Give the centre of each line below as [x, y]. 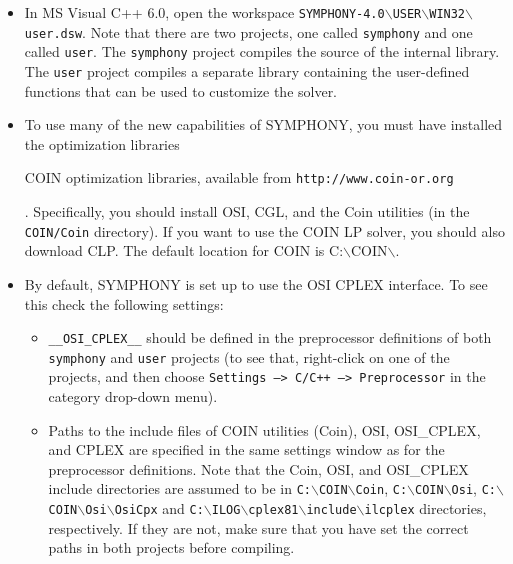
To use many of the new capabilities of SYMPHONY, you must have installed [263, 124]
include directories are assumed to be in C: [179, 488]
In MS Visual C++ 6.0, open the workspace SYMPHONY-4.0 [204, 12]
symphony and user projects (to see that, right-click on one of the [249, 356]
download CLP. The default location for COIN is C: [184, 250]
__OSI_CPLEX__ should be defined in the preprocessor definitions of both [270, 337]
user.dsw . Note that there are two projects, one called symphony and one [248, 31]
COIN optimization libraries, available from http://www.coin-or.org [239, 177]
